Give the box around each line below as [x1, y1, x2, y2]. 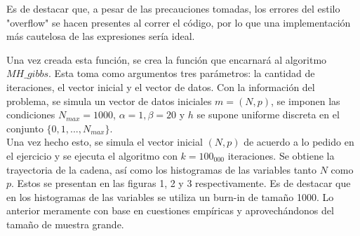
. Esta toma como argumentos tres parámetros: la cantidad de [48, 66, 315, 81]
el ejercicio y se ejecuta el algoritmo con [6, 148, 178, 162]
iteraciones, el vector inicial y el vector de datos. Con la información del [6, 79, 315, 94]
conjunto [6, 120, 44, 135]
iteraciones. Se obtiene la [227, 148, 335, 162]
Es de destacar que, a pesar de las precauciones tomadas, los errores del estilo [6, 1, 340, 15]
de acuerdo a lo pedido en [244, 134, 354, 149]
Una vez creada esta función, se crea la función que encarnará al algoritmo [6, 52, 327, 67]
